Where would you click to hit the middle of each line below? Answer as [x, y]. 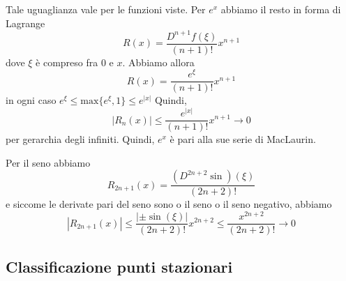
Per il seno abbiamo [48, 162]
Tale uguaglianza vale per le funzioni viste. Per [106, 9]
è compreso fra [67, 62]
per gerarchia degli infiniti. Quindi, [80, 139]
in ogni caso [31, 100]
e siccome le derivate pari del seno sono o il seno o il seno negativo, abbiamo [169, 204]
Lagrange [25, 23]
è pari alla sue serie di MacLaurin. [243, 139]
